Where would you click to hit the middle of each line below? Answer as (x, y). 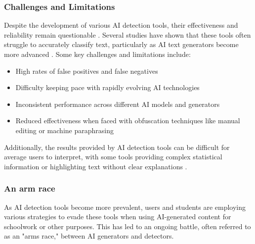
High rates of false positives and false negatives (87, 71)
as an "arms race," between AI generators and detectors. (89, 236)
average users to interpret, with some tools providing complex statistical (113, 157)
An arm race (30, 188)
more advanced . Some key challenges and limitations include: (97, 54)
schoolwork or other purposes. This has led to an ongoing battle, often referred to (127, 226)
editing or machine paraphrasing (64, 130)
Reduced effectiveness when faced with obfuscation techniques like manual (128, 121)
